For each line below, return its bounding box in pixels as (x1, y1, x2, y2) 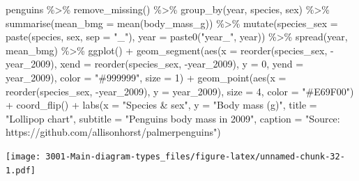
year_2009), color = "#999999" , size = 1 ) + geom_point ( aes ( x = (6, 70, 287, 84)
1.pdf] (6, 165, 36, 175)
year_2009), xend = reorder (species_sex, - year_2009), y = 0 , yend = (6, 56, 304, 71)
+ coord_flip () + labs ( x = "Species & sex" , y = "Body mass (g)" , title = (6, 97, 317, 112)
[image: (6, 151, 41, 162)
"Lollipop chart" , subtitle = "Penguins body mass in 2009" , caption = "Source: (6, 111, 340, 125)
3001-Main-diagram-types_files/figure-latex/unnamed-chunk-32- (45, 151, 345, 162)
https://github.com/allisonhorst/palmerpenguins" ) (6, 125, 221, 139)
